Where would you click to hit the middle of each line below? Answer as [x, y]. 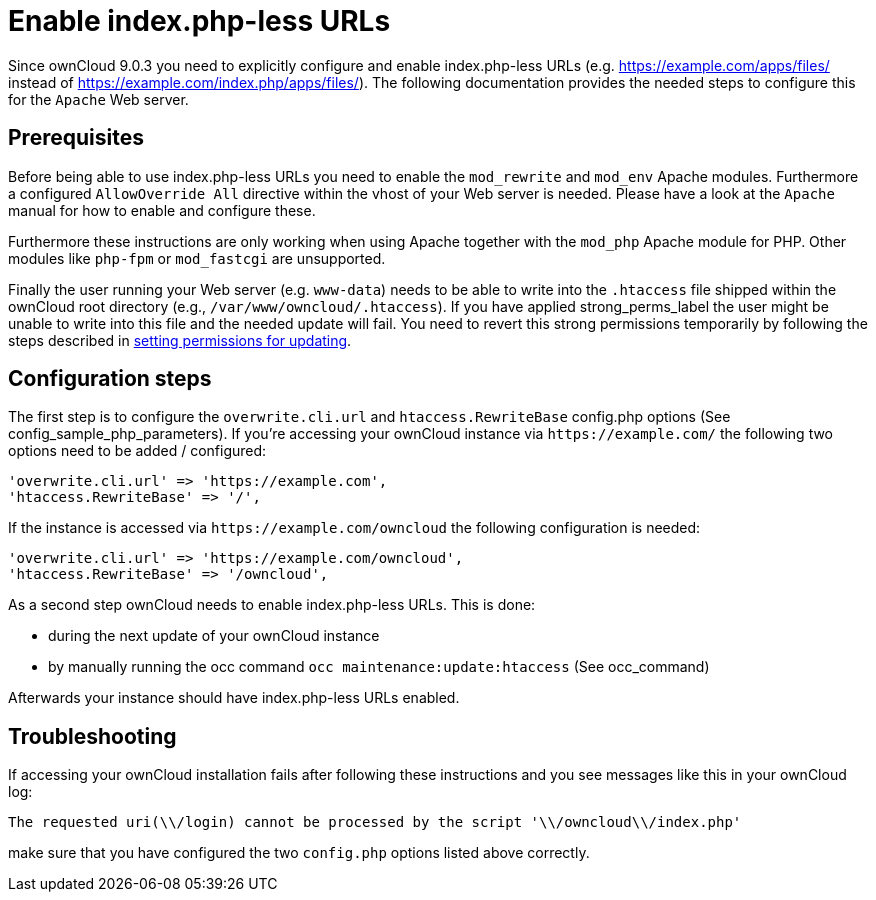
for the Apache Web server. [98, 99]
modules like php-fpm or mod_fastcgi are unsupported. [197, 258]
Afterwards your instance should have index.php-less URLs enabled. [234, 698]
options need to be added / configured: [137, 451]
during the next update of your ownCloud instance [214, 636]
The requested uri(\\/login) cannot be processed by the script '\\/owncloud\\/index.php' [375, 822]
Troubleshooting [92, 736]
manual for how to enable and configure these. [162, 210]
